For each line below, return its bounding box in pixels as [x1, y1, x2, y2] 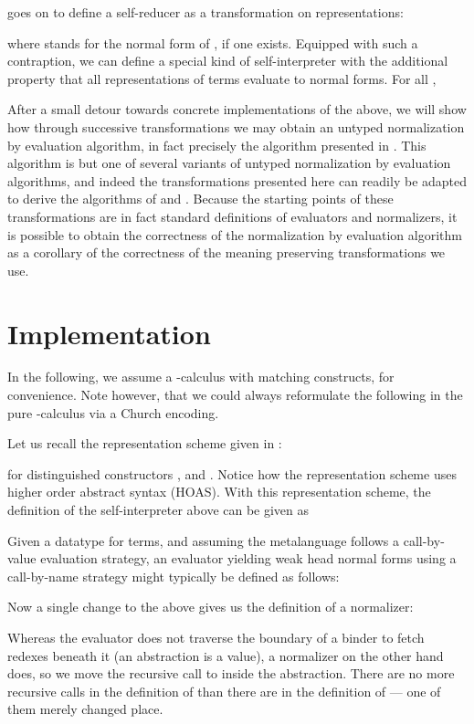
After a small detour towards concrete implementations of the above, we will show [7, 100, 467, 119]
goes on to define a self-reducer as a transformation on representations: [7, 3, 404, 21]
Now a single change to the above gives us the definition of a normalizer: [7, 597, 414, 616]
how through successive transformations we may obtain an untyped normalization [7, 117, 465, 136]
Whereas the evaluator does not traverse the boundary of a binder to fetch [7, 627, 425, 646]
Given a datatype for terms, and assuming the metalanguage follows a [7, 530, 400, 550]
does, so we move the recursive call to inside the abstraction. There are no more [7, 664, 455, 683]
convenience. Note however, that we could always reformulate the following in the [7, 385, 463, 404]
